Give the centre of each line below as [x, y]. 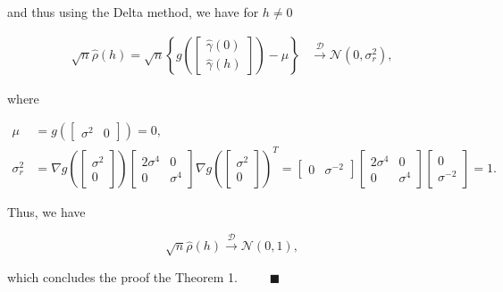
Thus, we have [46, 211]
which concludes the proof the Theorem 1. [122, 276]
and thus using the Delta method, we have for [133, 12]
